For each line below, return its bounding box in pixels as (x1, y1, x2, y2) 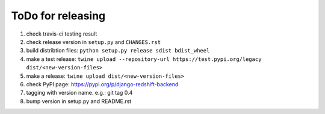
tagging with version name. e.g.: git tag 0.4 (26, 89, 133, 97)
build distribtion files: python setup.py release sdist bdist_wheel (26, 47, 210, 54)
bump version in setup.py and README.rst (26, 97, 132, 105)
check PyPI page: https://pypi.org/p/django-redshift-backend (26, 80, 179, 87)
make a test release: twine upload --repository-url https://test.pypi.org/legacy (26, 55, 262, 63)
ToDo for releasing (11, 9, 106, 22)
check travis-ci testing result (26, 30, 97, 37)
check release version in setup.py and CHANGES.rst (26, 38, 161, 45)
